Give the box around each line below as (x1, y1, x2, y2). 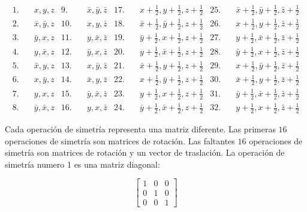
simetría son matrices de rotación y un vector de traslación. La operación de (5, 146, 285, 159)
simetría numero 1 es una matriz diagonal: (5, 158, 160, 170)
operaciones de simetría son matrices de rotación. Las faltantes (5, 134, 235, 147)
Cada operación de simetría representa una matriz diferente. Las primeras (5, 123, 276, 135)
